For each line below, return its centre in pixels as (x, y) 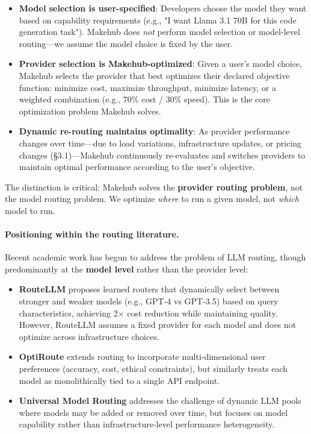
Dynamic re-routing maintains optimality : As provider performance (154, 131)
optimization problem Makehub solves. (90, 111)
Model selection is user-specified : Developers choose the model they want (163, 8)
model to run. (30, 210)
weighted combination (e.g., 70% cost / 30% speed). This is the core (144, 99)
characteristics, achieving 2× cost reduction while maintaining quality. (148, 313)
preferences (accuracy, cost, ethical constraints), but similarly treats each (153, 369)
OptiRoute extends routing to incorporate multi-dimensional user (142, 357)
